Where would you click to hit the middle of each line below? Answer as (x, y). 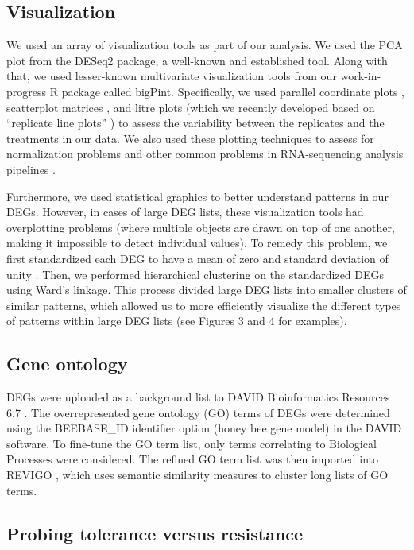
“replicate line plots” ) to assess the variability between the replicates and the (195, 123)
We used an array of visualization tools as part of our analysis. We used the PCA (205, 45)
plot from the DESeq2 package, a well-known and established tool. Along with (197, 60)
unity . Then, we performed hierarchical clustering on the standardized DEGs (195, 274)
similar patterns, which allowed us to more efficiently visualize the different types (204, 305)
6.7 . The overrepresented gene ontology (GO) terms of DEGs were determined (198, 412)
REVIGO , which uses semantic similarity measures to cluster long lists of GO (197, 475)
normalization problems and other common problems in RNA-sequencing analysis (205, 154)
